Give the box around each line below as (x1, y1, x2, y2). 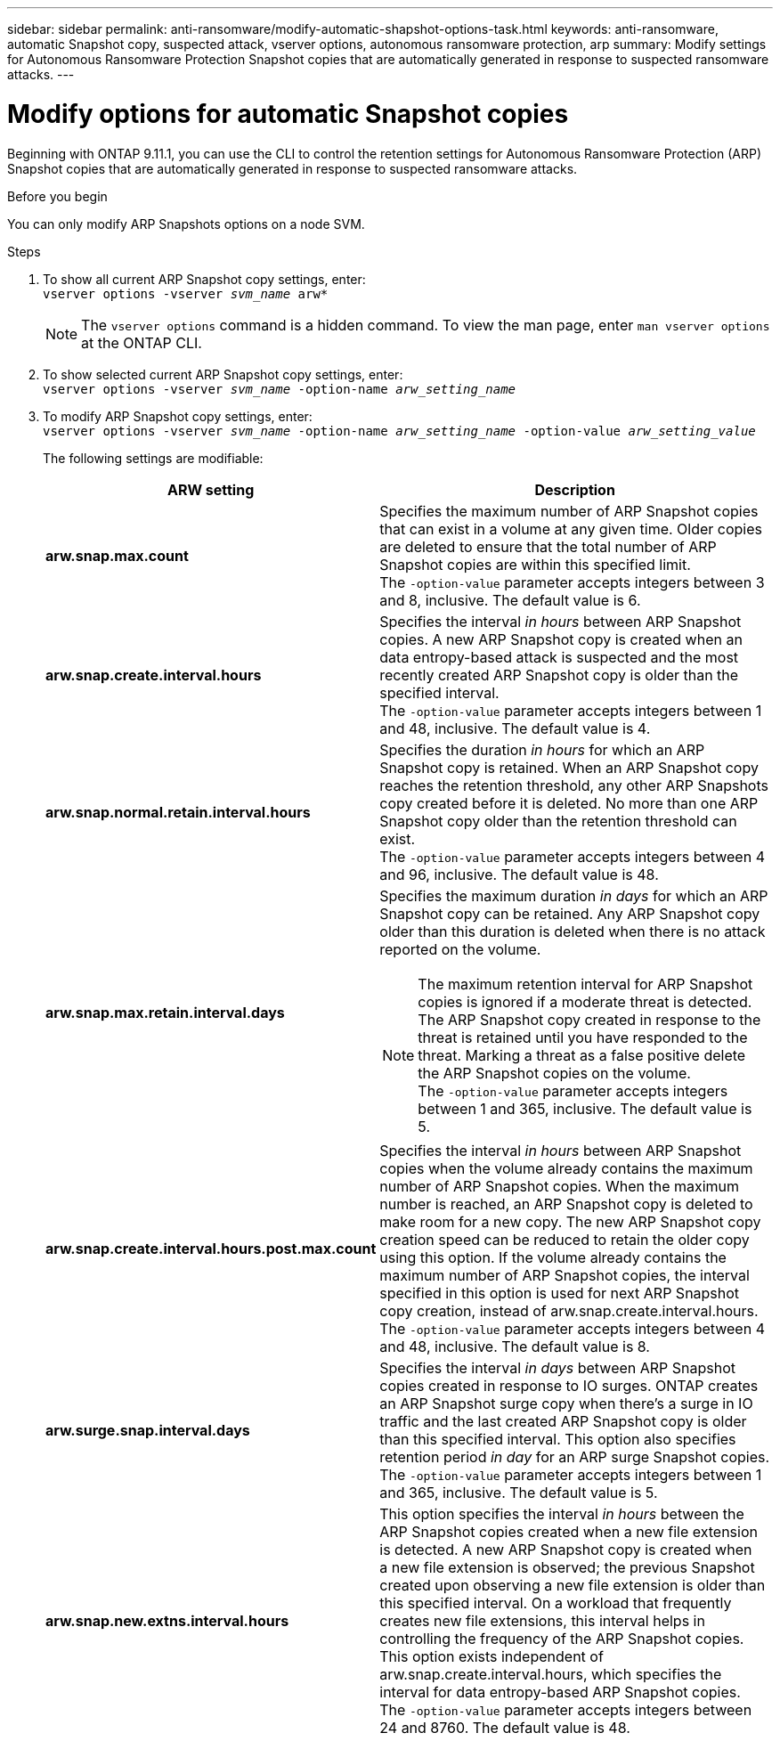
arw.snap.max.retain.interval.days (45, 1003, 285, 1021)
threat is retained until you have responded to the (418, 1028, 748, 1046)
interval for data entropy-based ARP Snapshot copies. (379, 1682, 741, 1701)
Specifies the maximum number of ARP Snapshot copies (379, 501, 759, 520)
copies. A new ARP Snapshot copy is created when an (379, 630, 743, 648)
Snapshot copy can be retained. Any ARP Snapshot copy (379, 904, 760, 923)
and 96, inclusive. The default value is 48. (379, 865, 659, 883)
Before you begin (7, 188, 108, 204)
